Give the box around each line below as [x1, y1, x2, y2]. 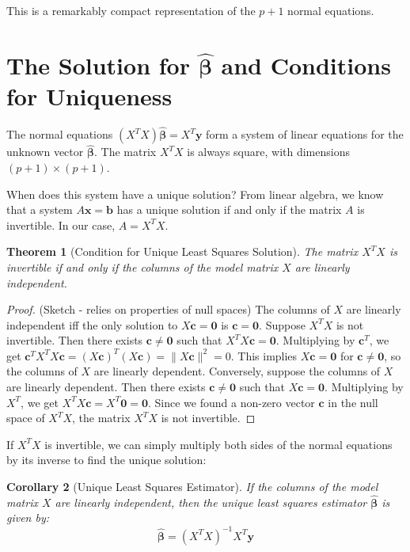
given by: [6, 509, 50, 526]
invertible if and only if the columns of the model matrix [6, 258, 279, 275]
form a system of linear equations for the [206, 126, 404, 143]
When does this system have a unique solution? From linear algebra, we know [6, 185, 384, 202]
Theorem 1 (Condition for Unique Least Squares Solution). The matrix [6, 243, 359, 260]
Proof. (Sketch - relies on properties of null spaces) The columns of [6, 301, 330, 318]
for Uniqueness [6, 79, 173, 112]
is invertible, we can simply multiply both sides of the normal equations [44, 436, 393, 452]
